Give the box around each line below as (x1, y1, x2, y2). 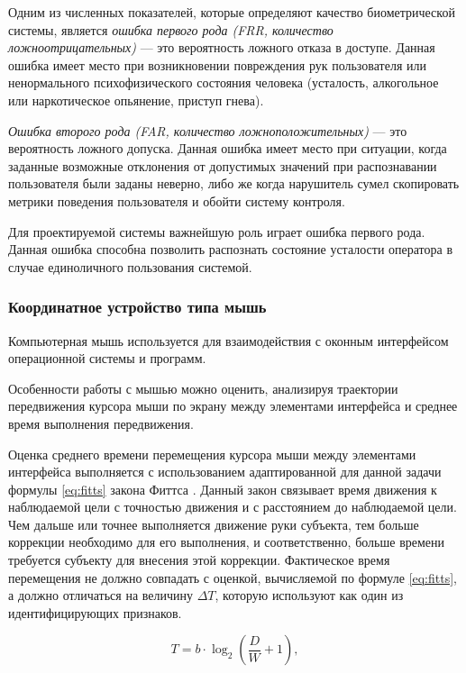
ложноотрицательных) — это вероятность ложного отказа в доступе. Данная (8, 38, 435, 57)
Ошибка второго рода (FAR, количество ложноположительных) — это (8, 121, 407, 140)
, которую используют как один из (215, 586, 404, 605)
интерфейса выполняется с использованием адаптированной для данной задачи (8, 462, 442, 481)
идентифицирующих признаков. (8, 603, 182, 622)
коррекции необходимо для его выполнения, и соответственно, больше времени (8, 532, 445, 551)
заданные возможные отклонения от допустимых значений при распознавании (8, 156, 437, 175)
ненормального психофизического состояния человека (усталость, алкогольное (8, 73, 439, 92)
